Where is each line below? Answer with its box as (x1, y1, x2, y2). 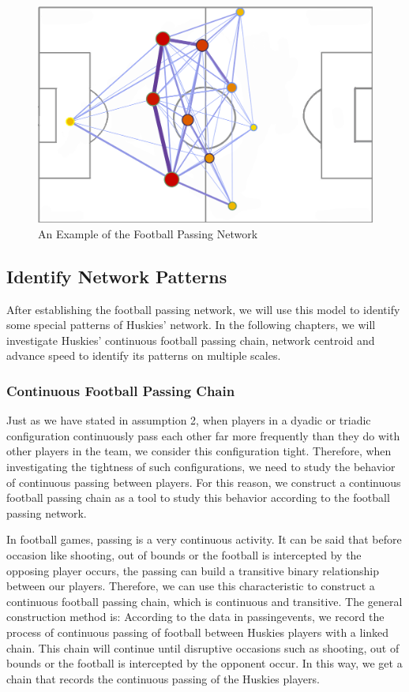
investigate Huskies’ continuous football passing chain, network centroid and (6, 331, 375, 348)
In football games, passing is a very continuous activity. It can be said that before (6, 531, 402, 548)
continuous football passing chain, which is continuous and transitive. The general (6, 593, 403, 609)
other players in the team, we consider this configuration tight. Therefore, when (6, 443, 392, 459)
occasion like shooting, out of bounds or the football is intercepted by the (6, 546, 362, 563)
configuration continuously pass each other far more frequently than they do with (6, 427, 400, 443)
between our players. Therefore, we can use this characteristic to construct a (6, 578, 375, 594)
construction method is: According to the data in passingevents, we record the (6, 608, 385, 625)
